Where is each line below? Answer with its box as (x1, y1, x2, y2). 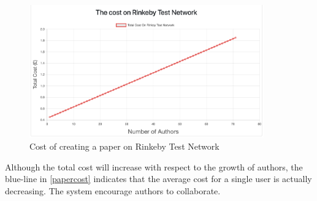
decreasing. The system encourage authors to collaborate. (5, 184, 221, 197)
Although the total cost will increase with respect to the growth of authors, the (5, 160, 303, 173)
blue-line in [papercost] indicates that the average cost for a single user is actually (5, 172, 312, 185)
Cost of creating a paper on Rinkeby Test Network (29, 140, 220, 153)
